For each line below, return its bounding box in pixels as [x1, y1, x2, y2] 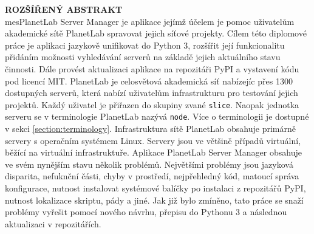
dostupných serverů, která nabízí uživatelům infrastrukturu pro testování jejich [5, 86, 298, 99]
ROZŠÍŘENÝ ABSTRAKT [5, 3, 123, 15]
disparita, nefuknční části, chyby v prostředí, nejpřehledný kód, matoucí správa [5, 170, 299, 182]
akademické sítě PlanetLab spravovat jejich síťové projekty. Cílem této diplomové [5, 27, 307, 40]
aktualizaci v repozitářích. [5, 217, 101, 230]
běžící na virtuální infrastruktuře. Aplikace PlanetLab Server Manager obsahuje [5, 146, 302, 159]
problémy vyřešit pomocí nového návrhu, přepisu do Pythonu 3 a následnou [5, 205, 287, 218]
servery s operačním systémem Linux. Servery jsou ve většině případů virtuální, [5, 134, 301, 146]
